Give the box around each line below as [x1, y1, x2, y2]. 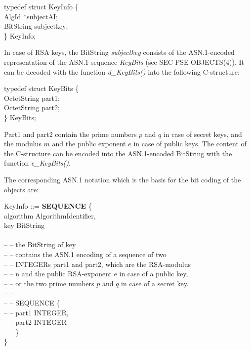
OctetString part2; [4, 102, 60, 113]
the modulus [4, 138, 42, 149]
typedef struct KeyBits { [4, 83, 79, 93]
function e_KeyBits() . [4, 158, 71, 168]
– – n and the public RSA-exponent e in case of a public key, [4, 268, 188, 279]
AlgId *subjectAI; [4, 11, 58, 21]
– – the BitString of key [4, 239, 76, 250]
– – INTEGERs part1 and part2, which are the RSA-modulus [4, 259, 191, 269]
